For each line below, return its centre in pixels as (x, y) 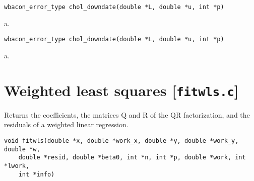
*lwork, (17, 166)
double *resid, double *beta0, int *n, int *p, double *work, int (132, 158)
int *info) (37, 174)
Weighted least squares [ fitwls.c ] (121, 90)
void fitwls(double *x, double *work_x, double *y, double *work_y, (121, 141)
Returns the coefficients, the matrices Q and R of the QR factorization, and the (127, 114)
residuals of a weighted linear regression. (66, 124)
